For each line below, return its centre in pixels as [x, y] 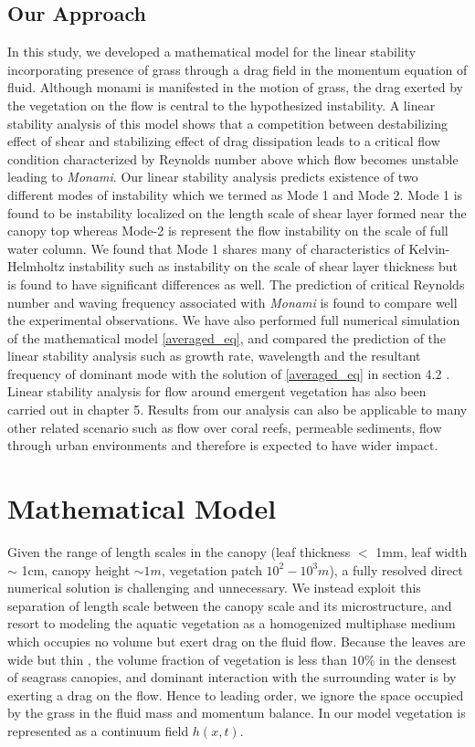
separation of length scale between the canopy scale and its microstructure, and [230, 605]
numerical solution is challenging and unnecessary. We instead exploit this [214, 588]
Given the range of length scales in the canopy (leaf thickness [179, 551]
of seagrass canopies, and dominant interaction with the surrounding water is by [232, 677]
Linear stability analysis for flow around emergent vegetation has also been [217, 391]
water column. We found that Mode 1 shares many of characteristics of [206, 248]
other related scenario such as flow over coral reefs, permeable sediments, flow [225, 427]
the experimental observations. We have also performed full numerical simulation [234, 320]
